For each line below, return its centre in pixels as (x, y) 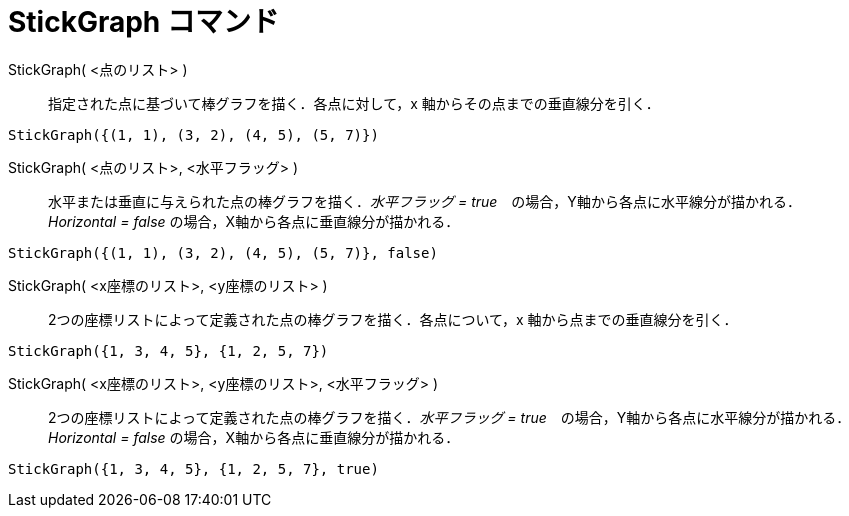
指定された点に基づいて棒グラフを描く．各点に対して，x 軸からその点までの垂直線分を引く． (354, 103)
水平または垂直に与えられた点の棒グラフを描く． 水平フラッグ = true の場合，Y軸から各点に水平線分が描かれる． (424, 201)
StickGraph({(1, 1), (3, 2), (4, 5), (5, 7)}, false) (223, 252)
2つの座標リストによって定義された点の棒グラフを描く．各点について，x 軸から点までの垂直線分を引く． (393, 319)
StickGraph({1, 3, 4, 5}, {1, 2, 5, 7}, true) (193, 468)
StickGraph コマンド (143, 22)
